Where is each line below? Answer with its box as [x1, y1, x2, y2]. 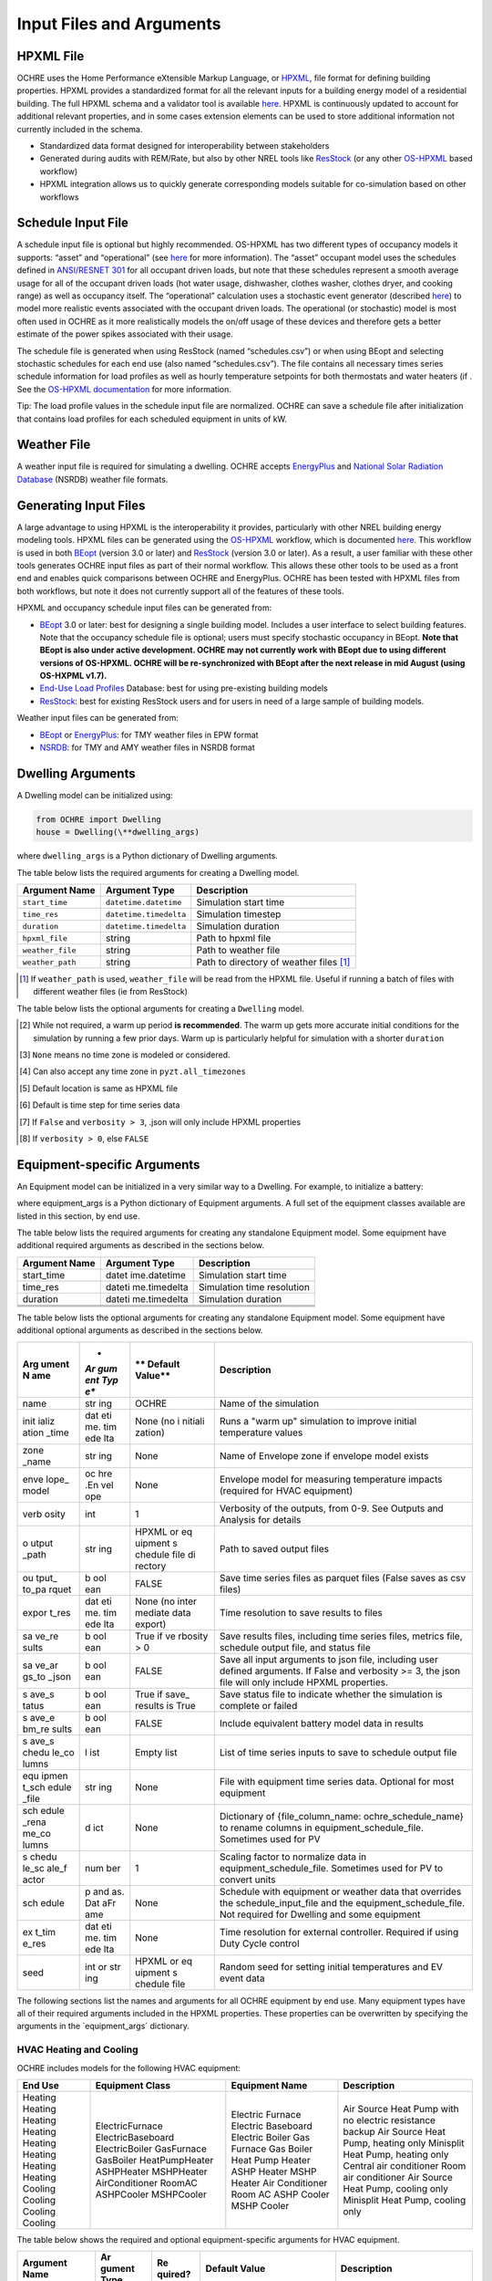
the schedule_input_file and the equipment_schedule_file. [219, 1896, 466, 1909]
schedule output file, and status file [219, 1640, 371, 1653]
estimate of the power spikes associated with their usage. [16, 328, 234, 339]
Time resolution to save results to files [219, 1606, 383, 1619]
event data [219, 1972, 265, 1984]
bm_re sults [22, 1723, 73, 1735]
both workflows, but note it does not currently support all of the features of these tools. [16, 585, 344, 597]
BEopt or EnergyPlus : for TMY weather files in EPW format [39, 729, 259, 740]
